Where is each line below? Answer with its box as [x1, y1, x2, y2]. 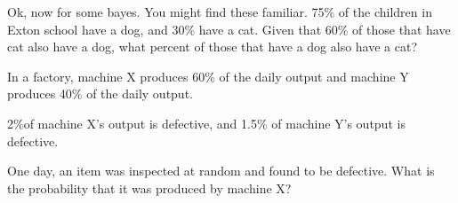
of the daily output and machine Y [219, 66, 409, 85]
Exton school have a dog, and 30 [7, 20, 185, 38]
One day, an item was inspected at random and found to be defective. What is [7, 161, 435, 180]
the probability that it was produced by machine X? [7, 178, 292, 197]
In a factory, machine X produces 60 [7, 66, 205, 85]
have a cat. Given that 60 [198, 20, 338, 38]
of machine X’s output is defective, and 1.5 [23, 113, 257, 132]
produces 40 [7, 84, 72, 103]
